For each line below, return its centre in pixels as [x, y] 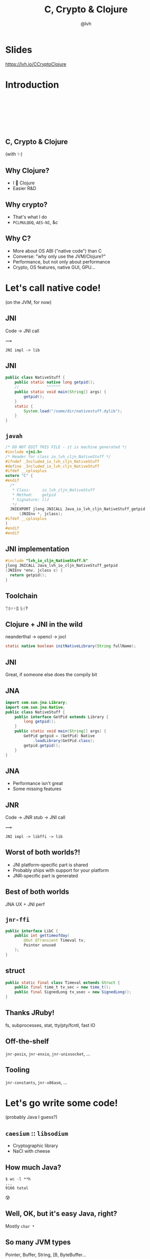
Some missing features [37, 789]
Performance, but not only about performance [61, 262]
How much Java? [33, 1167]
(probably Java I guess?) [31, 1117]
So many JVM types [38, 1242]
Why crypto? [26, 205]
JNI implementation [37, 549]
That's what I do [30, 217]
